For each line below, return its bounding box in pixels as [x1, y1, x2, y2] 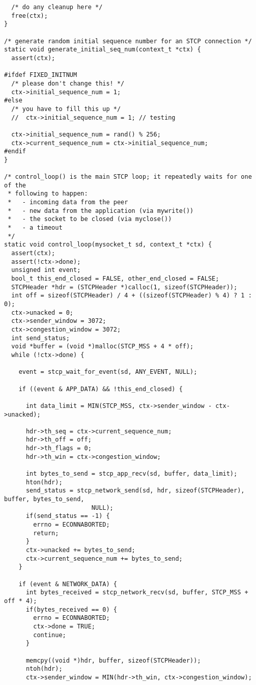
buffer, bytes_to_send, [4, 496, 84, 503]
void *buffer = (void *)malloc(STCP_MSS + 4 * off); [11, 343, 194, 350]
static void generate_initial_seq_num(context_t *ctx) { [4, 46, 201, 53]
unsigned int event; [11, 266, 81, 274]
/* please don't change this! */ [11, 79, 125, 87]
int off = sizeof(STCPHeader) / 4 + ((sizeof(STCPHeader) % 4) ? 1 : [11, 292, 252, 299]
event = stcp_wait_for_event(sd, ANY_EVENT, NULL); [18, 368, 197, 376]
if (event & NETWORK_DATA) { [18, 580, 117, 588]
